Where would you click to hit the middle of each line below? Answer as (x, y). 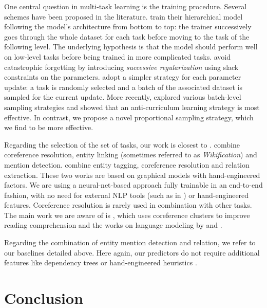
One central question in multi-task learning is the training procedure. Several (126, 6)
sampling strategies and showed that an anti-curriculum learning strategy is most (132, 107)
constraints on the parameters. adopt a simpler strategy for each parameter (123, 77)
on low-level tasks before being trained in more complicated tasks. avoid (118, 56)
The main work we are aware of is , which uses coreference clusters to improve (127, 215)
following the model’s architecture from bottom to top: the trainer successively (128, 26)
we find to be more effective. (49, 127)
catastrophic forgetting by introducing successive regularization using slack (121, 67)
